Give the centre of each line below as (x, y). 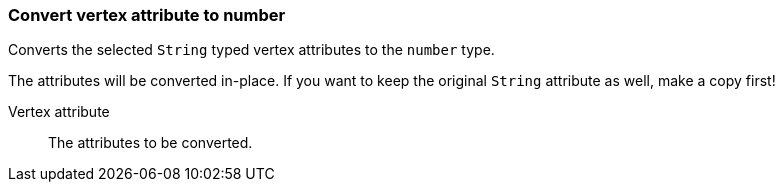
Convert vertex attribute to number (147, 15)
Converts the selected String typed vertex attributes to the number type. (251, 50)
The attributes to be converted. (150, 143)
